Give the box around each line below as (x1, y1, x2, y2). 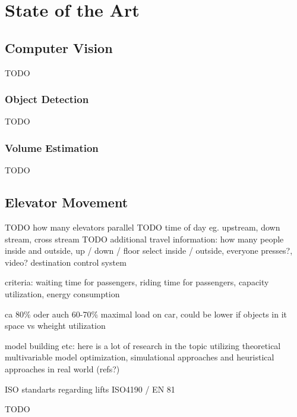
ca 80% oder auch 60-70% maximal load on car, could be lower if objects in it (5, 307, 287, 320)
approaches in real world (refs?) (5, 362, 120, 375)
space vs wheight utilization (5, 319, 106, 332)
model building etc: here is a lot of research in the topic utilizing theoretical (5, 339, 281, 351)
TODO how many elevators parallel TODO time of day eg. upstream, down (5, 221, 280, 233)
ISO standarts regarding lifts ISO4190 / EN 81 (5, 382, 175, 395)
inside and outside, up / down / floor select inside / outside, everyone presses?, (5, 244, 293, 257)
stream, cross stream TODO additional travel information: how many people (5, 232, 284, 245)
